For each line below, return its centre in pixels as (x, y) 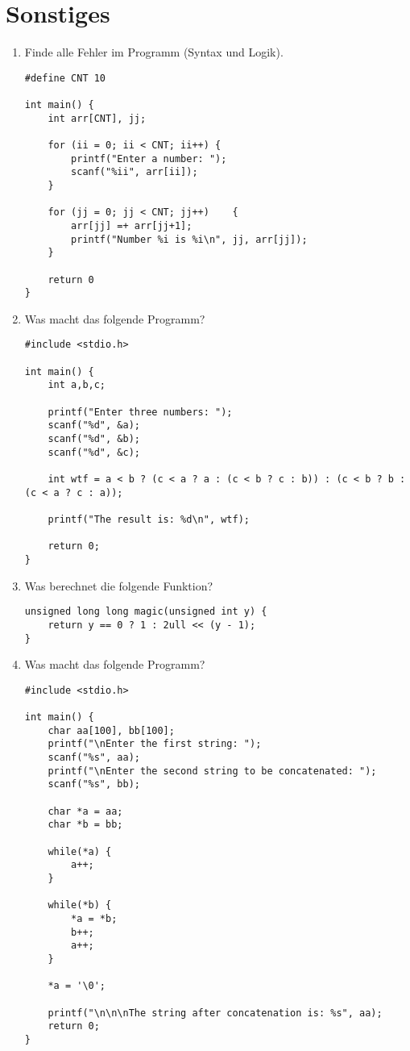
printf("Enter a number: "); (149, 158)
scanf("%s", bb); (94, 784)
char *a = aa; (85, 811)
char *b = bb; (85, 825)
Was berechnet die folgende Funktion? (119, 585)
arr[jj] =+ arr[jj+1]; (132, 225)
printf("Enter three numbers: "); (140, 412)
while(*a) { (80, 851)
